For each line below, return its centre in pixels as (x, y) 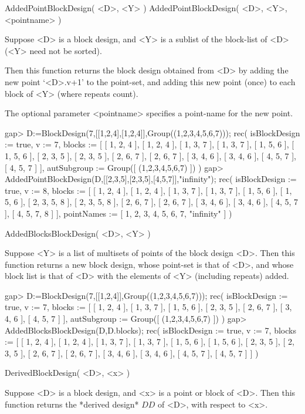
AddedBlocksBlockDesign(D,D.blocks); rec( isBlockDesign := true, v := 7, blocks (150, 330)
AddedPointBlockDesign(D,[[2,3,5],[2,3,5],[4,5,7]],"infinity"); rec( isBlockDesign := (151, 179)
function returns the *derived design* (72, 404)
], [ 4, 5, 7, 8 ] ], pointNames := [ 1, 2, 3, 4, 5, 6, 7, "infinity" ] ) (118, 213)
